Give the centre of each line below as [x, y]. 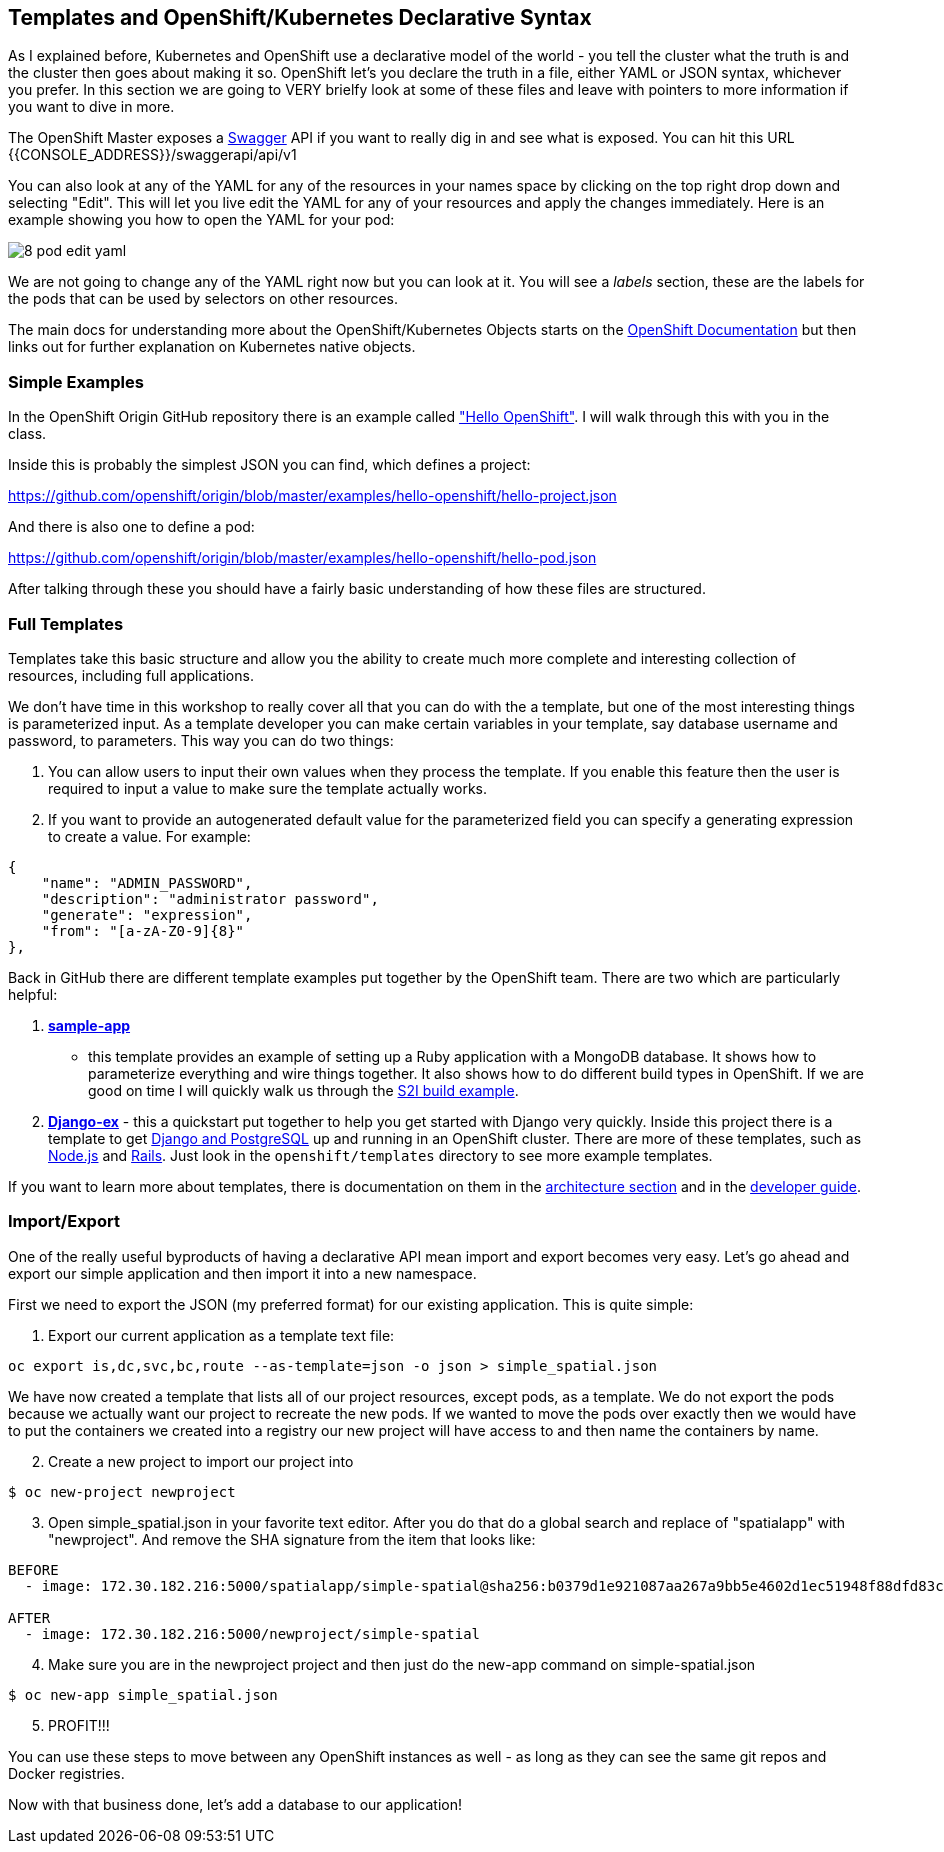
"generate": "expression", [147, 914]
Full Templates [66, 623]
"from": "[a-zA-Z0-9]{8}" [143, 930]
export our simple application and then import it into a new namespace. [242, 1273]
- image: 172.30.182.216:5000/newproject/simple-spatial [252, 1633]
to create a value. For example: [149, 836]
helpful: [33, 994]
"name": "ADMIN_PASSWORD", [147, 882]
